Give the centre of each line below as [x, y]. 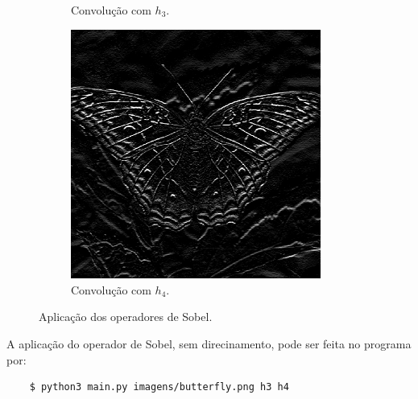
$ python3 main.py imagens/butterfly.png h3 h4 [159, 387]
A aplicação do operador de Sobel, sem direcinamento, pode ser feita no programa [209, 343]
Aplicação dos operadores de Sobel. [126, 317]
